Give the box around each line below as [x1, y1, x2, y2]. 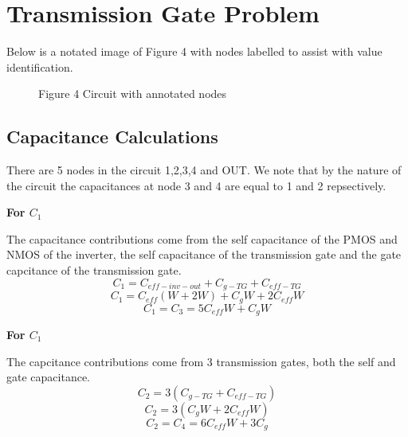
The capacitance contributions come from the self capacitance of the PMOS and [6, 230, 398, 247]
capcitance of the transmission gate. [6, 262, 182, 279]
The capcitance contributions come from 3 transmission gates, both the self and [6, 353, 396, 369]
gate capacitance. [6, 369, 90, 385]
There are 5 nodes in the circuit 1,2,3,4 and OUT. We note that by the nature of [6, 162, 402, 178]
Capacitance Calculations [6, 124, 218, 149]
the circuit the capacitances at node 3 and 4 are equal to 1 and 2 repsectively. [6, 177, 386, 193]
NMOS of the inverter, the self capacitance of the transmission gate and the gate [6, 246, 402, 263]
